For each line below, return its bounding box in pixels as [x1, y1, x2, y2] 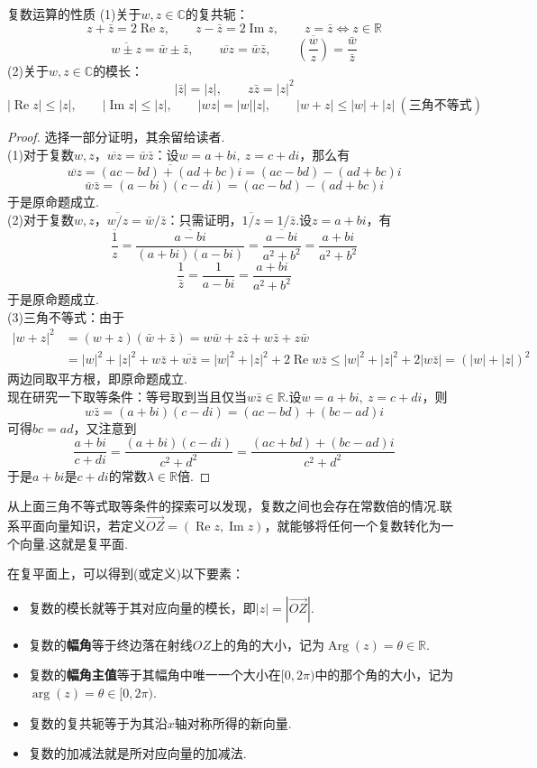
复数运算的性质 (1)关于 [7, 5, 141, 23]
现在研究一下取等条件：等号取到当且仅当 [7, 387, 247, 406]
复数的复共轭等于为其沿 [28, 713, 168, 732]
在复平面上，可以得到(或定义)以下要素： [7, 564, 244, 583]
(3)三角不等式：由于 [7, 307, 124, 326]
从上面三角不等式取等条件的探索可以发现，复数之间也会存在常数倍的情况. [7, 496, 440, 515]
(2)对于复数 [7, 209, 74, 228]
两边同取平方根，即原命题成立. [7, 369, 187, 388]
